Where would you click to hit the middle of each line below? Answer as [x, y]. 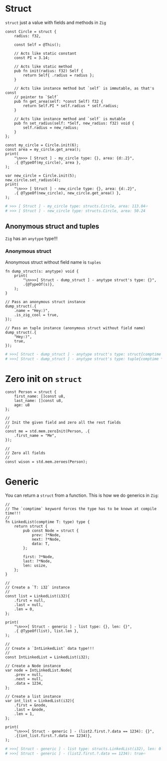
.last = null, [29, 605]
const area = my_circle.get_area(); [43, 149]
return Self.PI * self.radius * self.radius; [71, 106]
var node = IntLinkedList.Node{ [39, 670]
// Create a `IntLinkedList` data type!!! [50, 649]
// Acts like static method [43, 66]
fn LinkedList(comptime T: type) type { [48, 522]
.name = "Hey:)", [32, 310]
